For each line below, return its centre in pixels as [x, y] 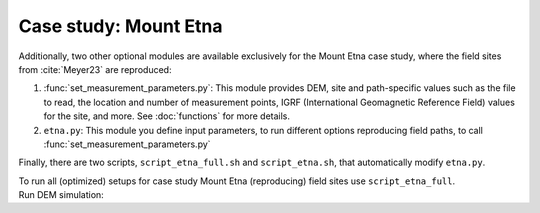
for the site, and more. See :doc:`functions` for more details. [166, 116]
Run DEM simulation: [61, 195]
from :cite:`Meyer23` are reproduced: [95, 69]
